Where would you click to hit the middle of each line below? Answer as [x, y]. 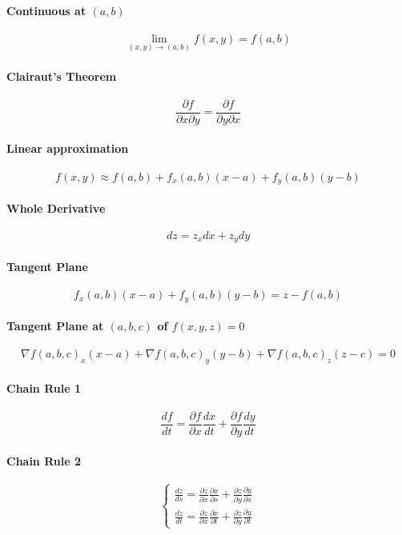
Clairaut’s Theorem [62, 76]
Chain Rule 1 [44, 387]
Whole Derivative [56, 208]
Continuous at [46, 10]
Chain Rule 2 [44, 460]
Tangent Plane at [55, 326]
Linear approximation [68, 148]
